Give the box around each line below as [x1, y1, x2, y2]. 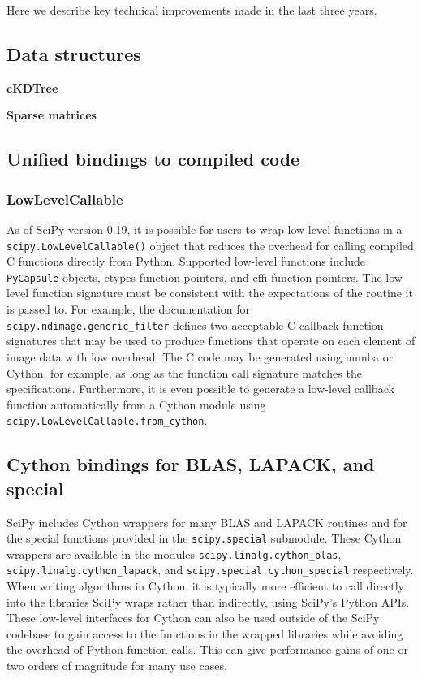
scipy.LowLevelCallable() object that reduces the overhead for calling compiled [6, 236, 414, 253]
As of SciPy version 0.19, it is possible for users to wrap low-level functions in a [6, 220, 403, 237]
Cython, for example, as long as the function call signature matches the [6, 364, 362, 381]
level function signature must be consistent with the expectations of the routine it [6, 284, 413, 301]
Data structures [6, 41, 141, 66]
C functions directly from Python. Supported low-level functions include [6, 253, 365, 270]
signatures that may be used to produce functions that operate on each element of [6, 332, 416, 349]
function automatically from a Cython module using [6, 396, 266, 413]
